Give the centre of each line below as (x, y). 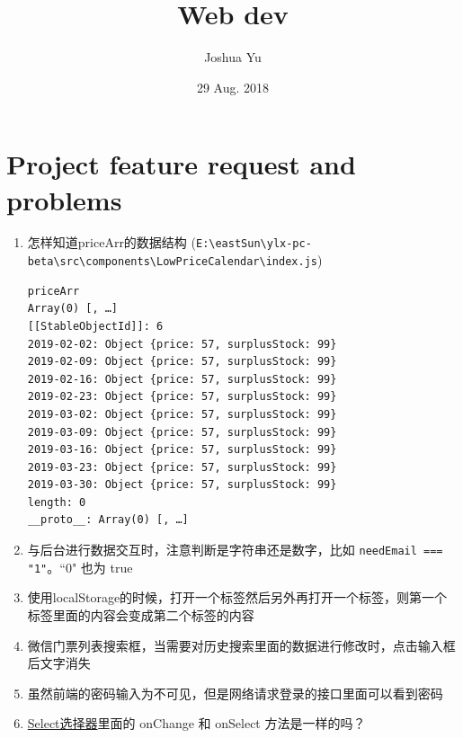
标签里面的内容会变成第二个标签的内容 (141, 614)
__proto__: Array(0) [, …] (108, 520)
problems (64, 199)
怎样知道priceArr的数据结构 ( (111, 242)
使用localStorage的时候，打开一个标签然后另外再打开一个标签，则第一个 (237, 597)
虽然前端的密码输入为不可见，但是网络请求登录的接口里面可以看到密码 (235, 693)
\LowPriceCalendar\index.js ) (236, 260)
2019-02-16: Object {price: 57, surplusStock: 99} (182, 379)
